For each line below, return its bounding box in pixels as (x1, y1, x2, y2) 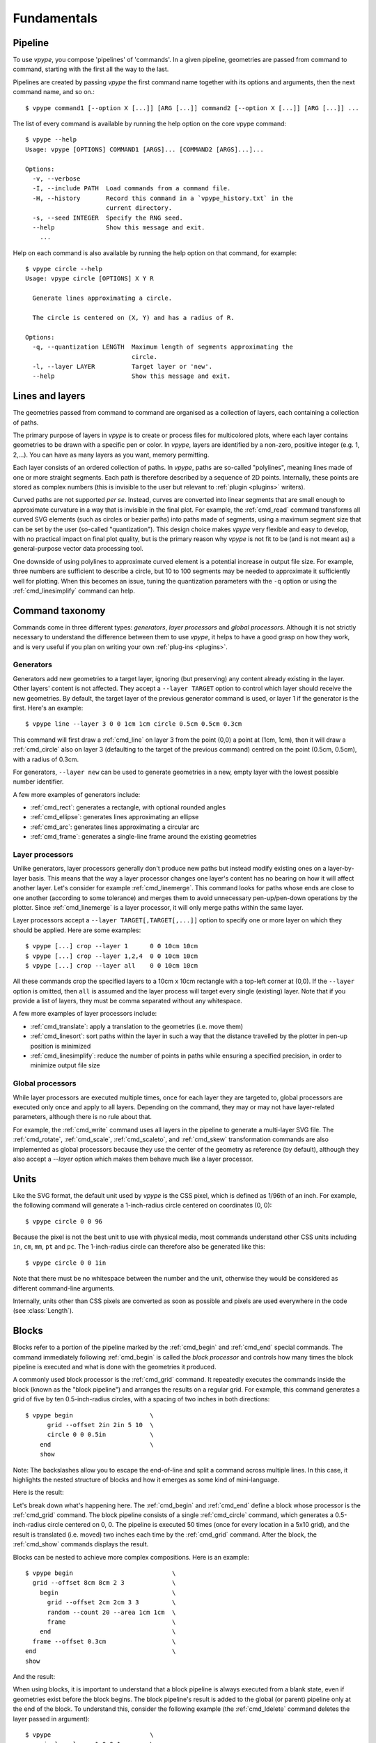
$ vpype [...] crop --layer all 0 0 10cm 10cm (25, 961, 198, 969)
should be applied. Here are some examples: (13, 926, 141, 934)
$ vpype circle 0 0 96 (25, 1217, 103, 1225)
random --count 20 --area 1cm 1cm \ (47, 1608, 176, 1616)
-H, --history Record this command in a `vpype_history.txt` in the (32, 194, 294, 202)
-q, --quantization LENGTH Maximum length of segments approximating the (32, 343, 294, 351)
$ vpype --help (25, 136, 77, 144)
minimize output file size (30, 1061, 100, 1070)
